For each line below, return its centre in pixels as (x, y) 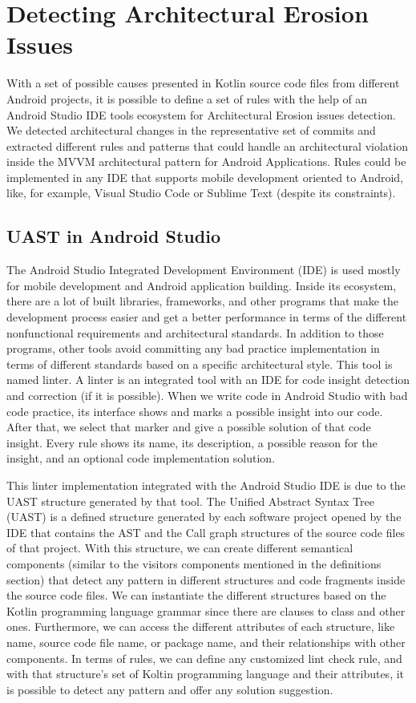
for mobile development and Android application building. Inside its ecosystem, (202, 285)
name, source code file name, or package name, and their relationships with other (206, 642)
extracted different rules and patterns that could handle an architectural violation (207, 145)
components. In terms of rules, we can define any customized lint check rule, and (204, 658)
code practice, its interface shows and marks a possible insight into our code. (195, 411)
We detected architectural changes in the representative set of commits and (191, 130)
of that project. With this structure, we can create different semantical (180, 548)
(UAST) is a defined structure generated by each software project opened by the (204, 517)
